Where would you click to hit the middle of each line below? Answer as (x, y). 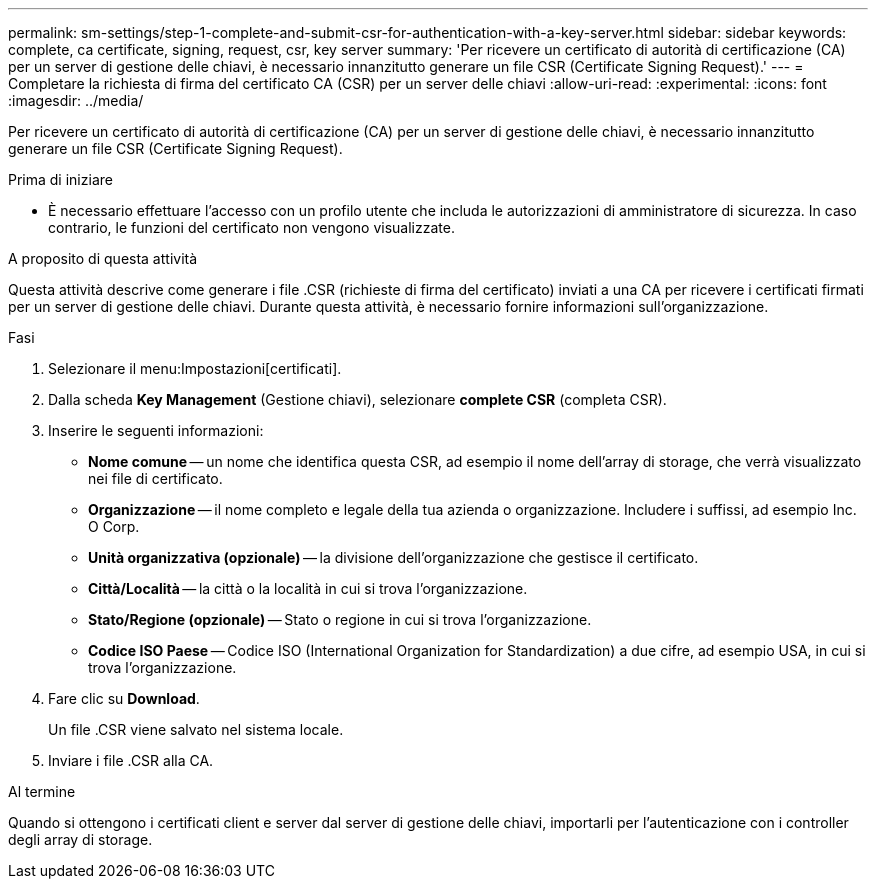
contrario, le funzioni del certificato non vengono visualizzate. (251, 227)
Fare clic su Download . (124, 698)
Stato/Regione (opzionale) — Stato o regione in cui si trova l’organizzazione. (340, 619)
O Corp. (114, 526)
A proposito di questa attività (103, 258)
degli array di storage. (80, 839)
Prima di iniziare (60, 179)
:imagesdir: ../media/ (76, 100)
